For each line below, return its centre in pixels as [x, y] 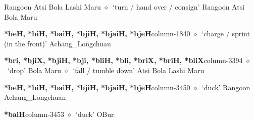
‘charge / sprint [226, 34]
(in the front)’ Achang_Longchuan [58, 43]
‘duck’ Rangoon [226, 87]
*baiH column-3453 [34, 114]
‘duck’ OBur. [96, 114]
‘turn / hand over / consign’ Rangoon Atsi [179, 7]
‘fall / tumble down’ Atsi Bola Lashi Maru [139, 70]
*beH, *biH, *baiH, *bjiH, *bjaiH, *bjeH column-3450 [97, 87]
